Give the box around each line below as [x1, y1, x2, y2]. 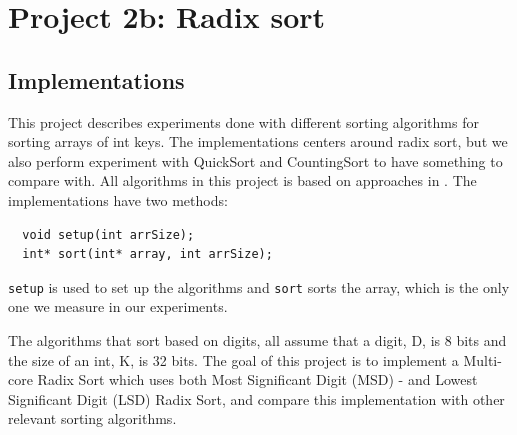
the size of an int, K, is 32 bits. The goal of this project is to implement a [8, 349, 459, 370]
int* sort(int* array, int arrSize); [22, 247, 273, 262]
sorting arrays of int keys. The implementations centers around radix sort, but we [8, 131, 508, 152]
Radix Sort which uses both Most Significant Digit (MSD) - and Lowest [37, 369, 478, 390]
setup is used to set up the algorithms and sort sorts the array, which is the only [8, 276, 510, 297]
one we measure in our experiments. [8, 296, 228, 317]
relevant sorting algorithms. [8, 408, 177, 429]
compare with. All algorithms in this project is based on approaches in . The [8, 170, 477, 191]
